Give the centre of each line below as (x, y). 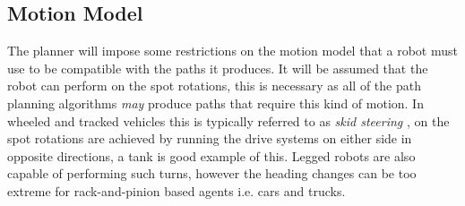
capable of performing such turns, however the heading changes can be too (212, 173)
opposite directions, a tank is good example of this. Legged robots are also (211, 155)
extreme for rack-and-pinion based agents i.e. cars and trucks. (177, 190)
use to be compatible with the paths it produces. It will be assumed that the (218, 68)
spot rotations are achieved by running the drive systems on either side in (210, 138)
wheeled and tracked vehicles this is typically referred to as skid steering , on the (228, 120)
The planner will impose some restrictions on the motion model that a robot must (232, 51)
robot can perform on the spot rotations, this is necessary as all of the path (214, 86)
